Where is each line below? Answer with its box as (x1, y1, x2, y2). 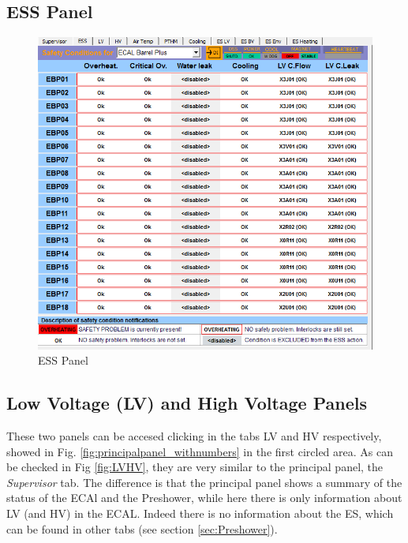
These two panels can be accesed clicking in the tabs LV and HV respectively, (6, 428, 382, 444)
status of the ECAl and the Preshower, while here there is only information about (6, 489, 402, 506)
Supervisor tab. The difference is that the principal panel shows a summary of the (6, 474, 402, 490)
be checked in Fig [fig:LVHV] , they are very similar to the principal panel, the (6, 459, 384, 475)
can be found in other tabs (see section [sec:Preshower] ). (6, 520, 278, 537)
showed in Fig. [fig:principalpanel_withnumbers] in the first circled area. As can (6, 443, 393, 459)
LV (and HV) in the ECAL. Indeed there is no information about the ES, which (6, 505, 394, 522)
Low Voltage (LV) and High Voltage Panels (6, 391, 368, 415)
